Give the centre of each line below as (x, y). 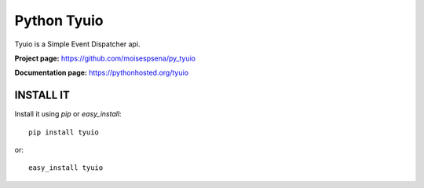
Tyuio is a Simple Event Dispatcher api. (77, 44)
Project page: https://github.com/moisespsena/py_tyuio (105, 58)
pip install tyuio (64, 132)
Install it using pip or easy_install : (68, 114)
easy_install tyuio (66, 168)
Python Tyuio (59, 20)
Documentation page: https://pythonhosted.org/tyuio (101, 73)
